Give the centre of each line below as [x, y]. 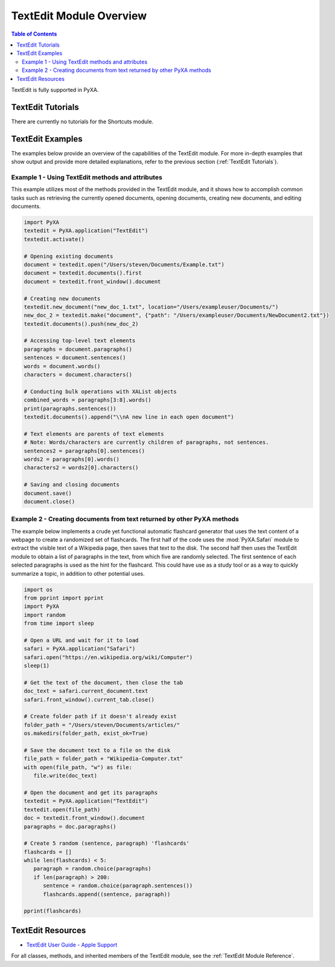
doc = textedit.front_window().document [84, 818]
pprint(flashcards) [53, 911]
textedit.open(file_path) [62, 809]
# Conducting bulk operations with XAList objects [101, 391]
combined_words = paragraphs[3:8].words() [88, 400]
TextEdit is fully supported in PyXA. [55, 90]
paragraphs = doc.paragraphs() [70, 826]
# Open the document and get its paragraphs [91, 793]
